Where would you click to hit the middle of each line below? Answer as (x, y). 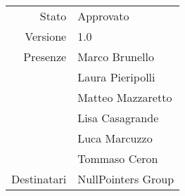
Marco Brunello (116, 57)
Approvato (103, 16)
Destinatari (39, 179)
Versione (46, 36)
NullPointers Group (126, 179)
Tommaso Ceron (118, 158)
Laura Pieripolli (116, 77)
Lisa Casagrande (118, 118)
